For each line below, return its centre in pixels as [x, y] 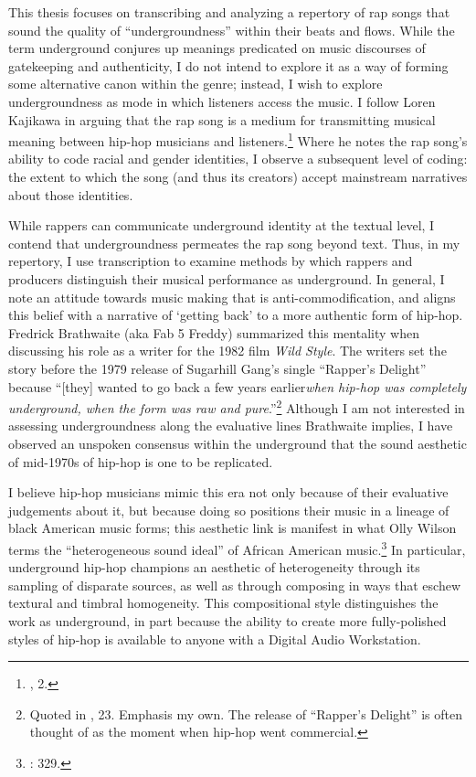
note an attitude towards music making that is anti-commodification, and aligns [232, 297]
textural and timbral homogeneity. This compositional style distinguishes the [223, 603]
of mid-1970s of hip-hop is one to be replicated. [141, 461]
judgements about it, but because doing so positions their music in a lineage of [229, 510]
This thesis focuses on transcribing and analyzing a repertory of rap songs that [229, 12]
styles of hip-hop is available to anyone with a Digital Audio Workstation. [215, 639]
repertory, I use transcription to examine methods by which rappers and [211, 261]
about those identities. [71, 194]
